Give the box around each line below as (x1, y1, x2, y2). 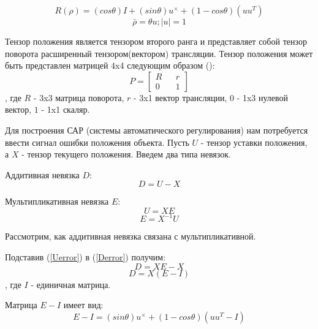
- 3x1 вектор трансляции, (133, 91, 227, 104)
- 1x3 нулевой (237, 91, 289, 104)
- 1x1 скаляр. (41, 103, 90, 116)
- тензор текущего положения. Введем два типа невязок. (21, 148, 231, 161)
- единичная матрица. (31, 278, 111, 290)
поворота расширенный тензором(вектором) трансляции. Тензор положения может (5, 47, 313, 59)
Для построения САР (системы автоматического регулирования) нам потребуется (5, 123, 308, 136)
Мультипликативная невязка (5, 195, 109, 208)
